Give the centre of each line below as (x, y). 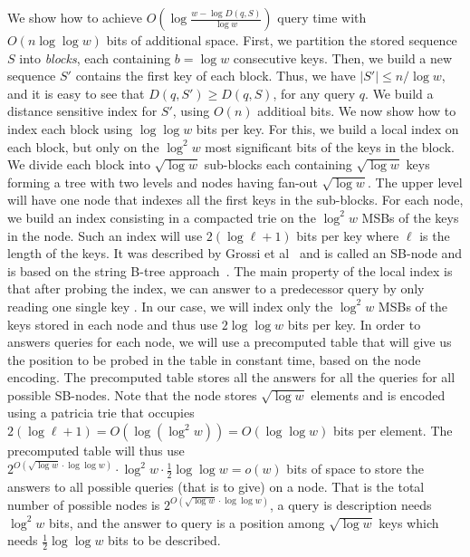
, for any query (314, 93)
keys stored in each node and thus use (113, 324)
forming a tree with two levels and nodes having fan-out (163, 182)
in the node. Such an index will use (105, 235)
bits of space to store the (355, 469)
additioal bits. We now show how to (357, 111)
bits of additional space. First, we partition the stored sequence (282, 40)
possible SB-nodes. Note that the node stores (132, 394)
